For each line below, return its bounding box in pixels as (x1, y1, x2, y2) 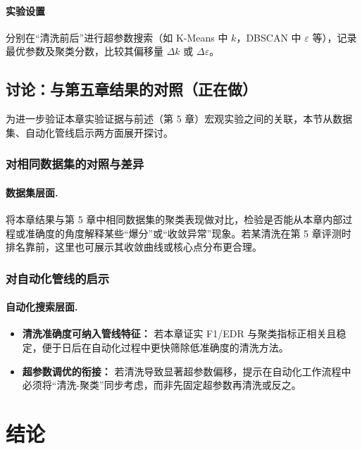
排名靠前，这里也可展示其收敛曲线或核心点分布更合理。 (6, 239, 262, 254)
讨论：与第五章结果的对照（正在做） (6, 78, 257, 100)
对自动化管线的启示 (6, 269, 110, 287)
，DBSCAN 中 (236, 30, 301, 44)
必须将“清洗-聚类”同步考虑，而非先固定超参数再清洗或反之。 (22, 377, 301, 392)
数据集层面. (6, 185, 58, 199)
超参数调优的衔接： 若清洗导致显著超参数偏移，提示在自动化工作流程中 (22, 363, 351, 378)
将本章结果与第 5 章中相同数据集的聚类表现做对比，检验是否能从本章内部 (6, 212, 343, 227)
